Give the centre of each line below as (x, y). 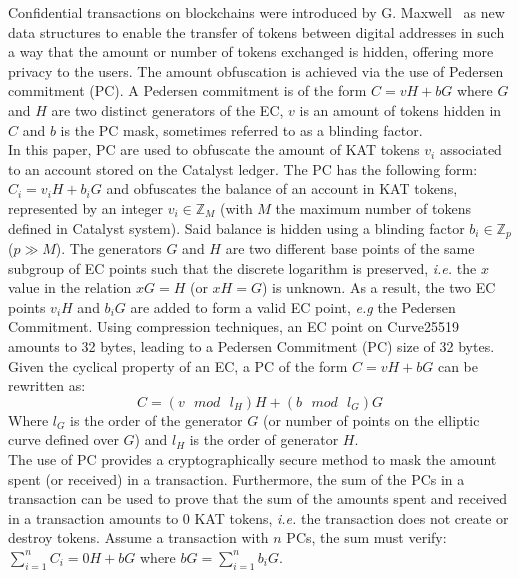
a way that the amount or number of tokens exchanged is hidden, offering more (251, 51)
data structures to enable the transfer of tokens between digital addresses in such (256, 31)
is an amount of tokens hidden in (400, 109)
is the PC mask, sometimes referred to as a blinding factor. (241, 129)
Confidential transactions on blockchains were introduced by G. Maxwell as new (256, 12)
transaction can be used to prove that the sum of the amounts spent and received (258, 498)
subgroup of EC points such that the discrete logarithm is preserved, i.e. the (242, 267)
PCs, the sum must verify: (366, 537)
